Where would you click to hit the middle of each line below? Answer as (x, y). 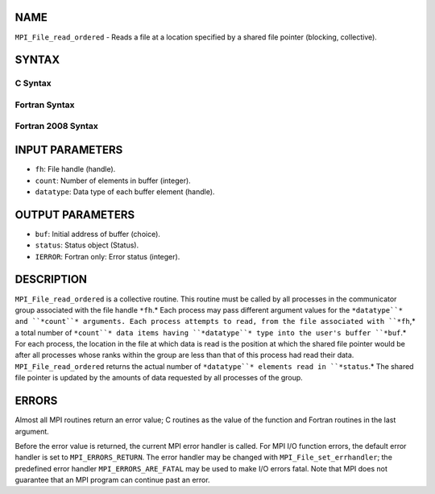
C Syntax (33, 83)
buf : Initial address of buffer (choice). (98, 234)
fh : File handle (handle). (75, 169)
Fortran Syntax (45, 105)
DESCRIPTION (51, 279)
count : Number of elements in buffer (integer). (113, 181)
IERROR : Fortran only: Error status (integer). (108, 256)
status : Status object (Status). (87, 245)
